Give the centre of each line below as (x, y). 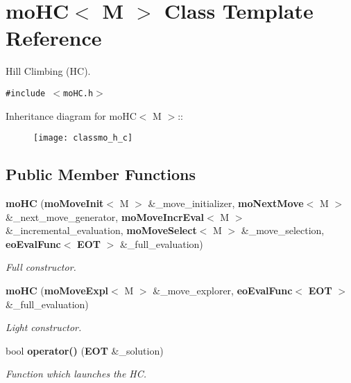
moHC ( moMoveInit (55, 203)
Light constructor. (44, 327)
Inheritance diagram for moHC (71, 115)
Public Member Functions (101, 174)
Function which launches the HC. (76, 374)
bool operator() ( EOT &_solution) (85, 350)
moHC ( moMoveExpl (57, 290)
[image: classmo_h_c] (83, 138)
